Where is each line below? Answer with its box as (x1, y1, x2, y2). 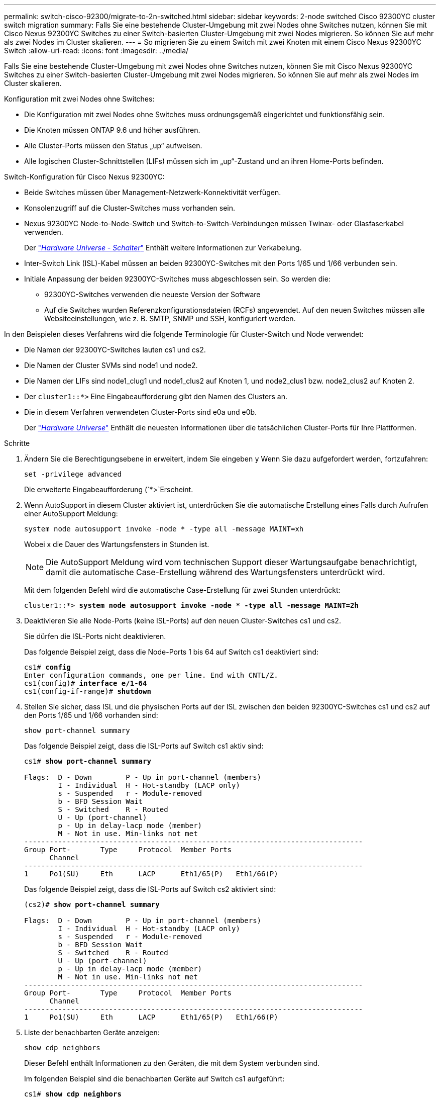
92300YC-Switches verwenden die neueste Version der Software (44, 290, 261, 299)
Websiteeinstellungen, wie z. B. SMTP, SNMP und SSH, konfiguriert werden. (44, 314, 296, 323)
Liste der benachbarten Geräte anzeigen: (24, 1028, 160, 1037)
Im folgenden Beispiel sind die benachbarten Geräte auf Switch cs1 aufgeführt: (24, 1074, 285, 1083)
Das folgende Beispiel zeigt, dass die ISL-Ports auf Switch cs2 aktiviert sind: (24, 885, 276, 893)
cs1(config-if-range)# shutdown (24, 687, 151, 695)
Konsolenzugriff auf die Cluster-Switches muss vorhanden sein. (24, 204, 236, 212)
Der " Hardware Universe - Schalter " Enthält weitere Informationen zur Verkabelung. (24, 243, 302, 252)
